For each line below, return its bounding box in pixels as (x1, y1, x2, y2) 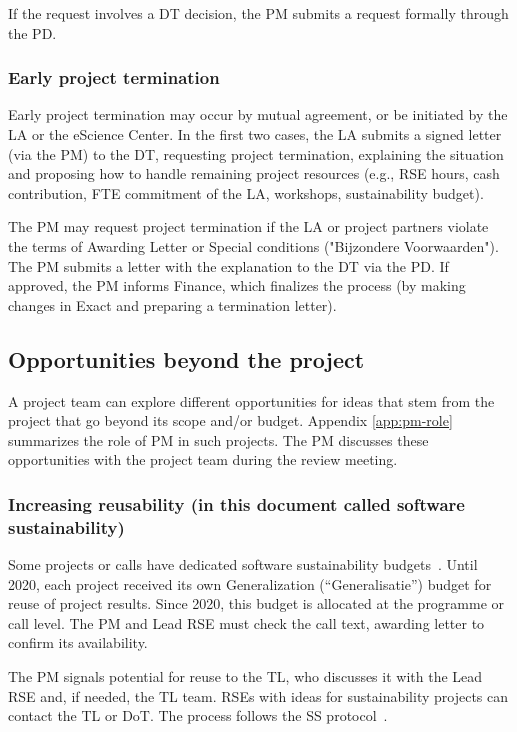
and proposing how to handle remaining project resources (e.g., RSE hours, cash (8, 163, 500, 184)
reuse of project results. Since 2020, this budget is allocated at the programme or (8, 593, 505, 614)
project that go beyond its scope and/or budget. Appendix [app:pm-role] (8, 410, 453, 431)
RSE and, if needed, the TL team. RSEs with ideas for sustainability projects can (8, 685, 509, 706)
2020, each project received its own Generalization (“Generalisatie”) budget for (8, 573, 492, 594)
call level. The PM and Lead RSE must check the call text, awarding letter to (8, 612, 485, 633)
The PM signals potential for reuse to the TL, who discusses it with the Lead (8, 666, 483, 687)
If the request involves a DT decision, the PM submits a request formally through (8, 3, 509, 23)
